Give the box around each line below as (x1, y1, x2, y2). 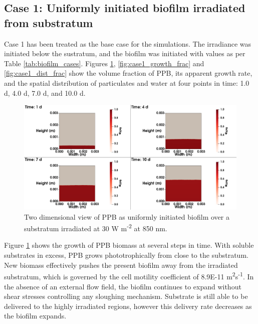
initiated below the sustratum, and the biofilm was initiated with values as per (4, 48, 245, 59)
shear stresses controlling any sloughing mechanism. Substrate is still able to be (4, 291, 248, 301)
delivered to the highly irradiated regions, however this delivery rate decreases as (4, 300, 252, 311)
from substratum (4, 15, 93, 30)
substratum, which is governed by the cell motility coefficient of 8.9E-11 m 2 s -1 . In (4, 270, 254, 281)
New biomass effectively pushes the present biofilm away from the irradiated (4, 259, 238, 270)
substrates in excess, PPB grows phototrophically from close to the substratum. (4, 250, 248, 260)
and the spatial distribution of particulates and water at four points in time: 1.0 (4, 77, 249, 88)
